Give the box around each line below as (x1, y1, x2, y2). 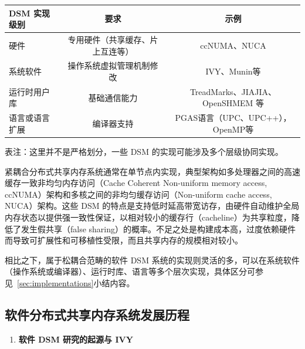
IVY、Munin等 (205, 65, 261, 77)
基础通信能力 (88, 91, 138, 103)
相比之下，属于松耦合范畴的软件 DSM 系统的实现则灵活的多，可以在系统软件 (5, 253, 300, 266)
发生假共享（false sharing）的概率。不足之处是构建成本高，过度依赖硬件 (21, 222, 296, 235)
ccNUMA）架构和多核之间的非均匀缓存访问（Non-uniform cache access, (5, 188, 272, 200)
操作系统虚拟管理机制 (67, 59, 150, 72)
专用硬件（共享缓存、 (67, 33, 150, 45)
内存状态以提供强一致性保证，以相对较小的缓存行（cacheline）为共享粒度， (5, 211, 292, 223)
